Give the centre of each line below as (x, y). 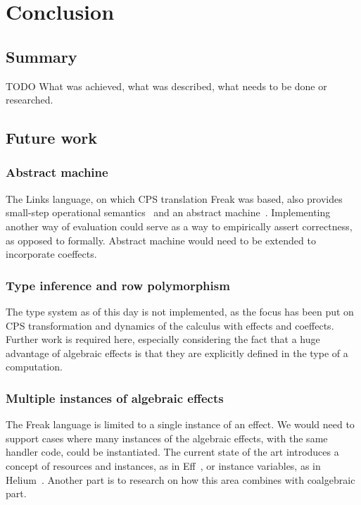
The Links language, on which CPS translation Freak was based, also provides (174, 198)
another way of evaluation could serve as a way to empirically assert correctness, (179, 226)
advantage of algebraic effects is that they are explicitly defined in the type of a (177, 353)
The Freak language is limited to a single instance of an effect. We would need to (180, 424)
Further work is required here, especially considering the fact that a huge (163, 339)
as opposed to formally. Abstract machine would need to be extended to (161, 240)
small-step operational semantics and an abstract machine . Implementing (168, 212)
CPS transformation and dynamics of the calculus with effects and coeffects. (170, 325)
